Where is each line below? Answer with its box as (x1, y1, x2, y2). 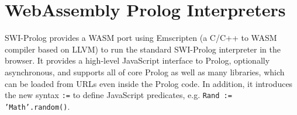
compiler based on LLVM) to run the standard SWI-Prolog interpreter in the (5, 43, 281, 55)
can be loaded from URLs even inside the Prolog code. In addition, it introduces (5, 77, 293, 89)
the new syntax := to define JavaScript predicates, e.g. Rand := (5, 89, 232, 101)
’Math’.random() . (5, 100, 70, 112)
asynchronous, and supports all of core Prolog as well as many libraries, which (5, 65, 285, 78)
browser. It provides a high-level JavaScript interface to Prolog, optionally (5, 54, 270, 67)
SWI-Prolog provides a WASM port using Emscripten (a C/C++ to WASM (5, 32, 277, 44)
